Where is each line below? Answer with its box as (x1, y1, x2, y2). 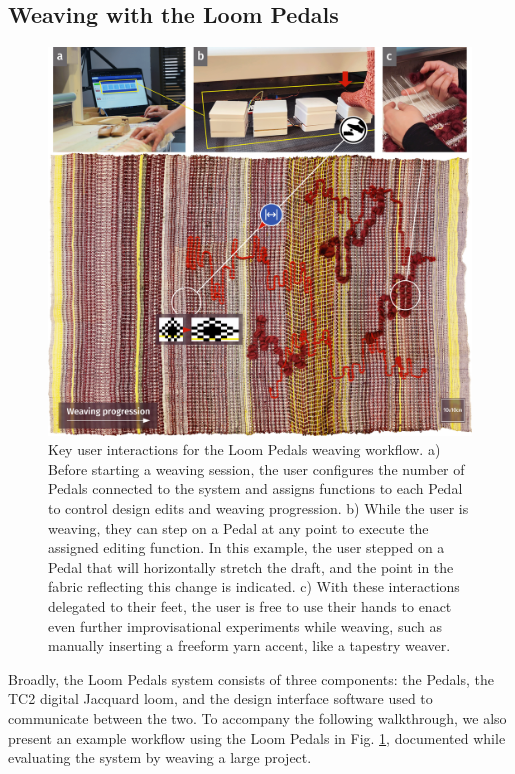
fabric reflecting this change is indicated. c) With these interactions (48, 576, 460, 597)
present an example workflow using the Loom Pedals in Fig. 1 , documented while (8, 727, 506, 748)
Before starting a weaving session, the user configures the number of (48, 458, 465, 479)
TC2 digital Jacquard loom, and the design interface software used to (8, 688, 433, 709)
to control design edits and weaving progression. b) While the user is (48, 497, 469, 518)
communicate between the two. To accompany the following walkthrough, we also (8, 707, 507, 728)
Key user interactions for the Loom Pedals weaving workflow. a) (48, 439, 441, 460)
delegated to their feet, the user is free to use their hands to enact (48, 595, 452, 616)
